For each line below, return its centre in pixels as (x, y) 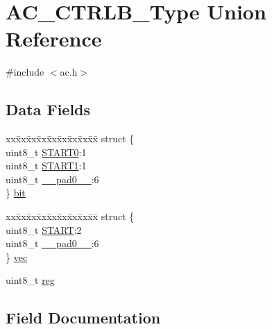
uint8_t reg (30, 280)
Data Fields (48, 109)
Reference (54, 39)
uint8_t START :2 (44, 229)
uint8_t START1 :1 (46, 166)
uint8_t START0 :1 (46, 152)
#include (25, 72)
